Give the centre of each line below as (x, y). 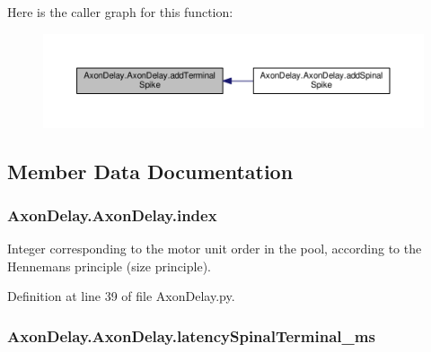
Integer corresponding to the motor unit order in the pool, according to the (215, 249)
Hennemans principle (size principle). (109, 266)
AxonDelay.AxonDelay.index (112, 215)
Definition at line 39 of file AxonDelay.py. (121, 296)
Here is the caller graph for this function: (120, 12)
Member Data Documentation (150, 171)
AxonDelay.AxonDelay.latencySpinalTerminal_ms (191, 335)
